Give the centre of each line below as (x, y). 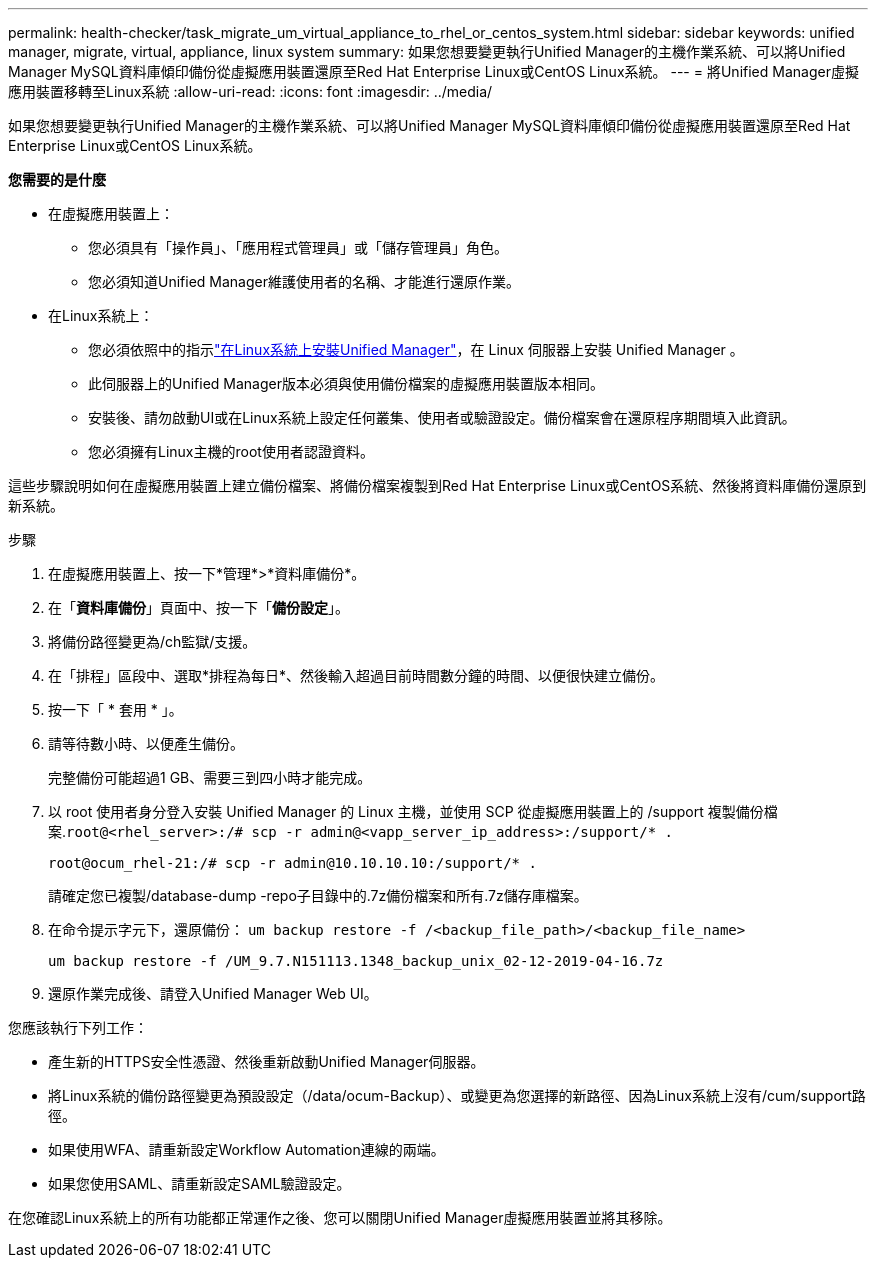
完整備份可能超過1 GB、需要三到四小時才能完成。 (210, 777)
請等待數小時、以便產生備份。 (146, 743)
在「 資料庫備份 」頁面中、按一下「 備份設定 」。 (198, 607)
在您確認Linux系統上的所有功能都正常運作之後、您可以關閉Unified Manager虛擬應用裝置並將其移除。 (340, 1217)
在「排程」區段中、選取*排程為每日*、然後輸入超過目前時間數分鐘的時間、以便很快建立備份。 (356, 675)
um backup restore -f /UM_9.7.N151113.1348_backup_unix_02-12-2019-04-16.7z (356, 961)
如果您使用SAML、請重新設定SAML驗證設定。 (199, 1183)
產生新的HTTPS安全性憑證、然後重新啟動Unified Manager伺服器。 (266, 1061)
